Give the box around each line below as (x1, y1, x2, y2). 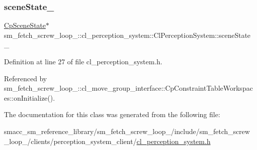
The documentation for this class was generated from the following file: (4, 109, 220, 120)
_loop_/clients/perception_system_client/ (4, 136, 137, 146)
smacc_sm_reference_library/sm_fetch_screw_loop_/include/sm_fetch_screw (4, 126, 250, 136)
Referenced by (4, 73, 47, 83)
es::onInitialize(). (4, 92, 55, 103)
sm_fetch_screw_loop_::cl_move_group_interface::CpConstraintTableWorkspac (4, 83, 253, 93)
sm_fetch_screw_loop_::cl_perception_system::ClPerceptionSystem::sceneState (4, 29, 251, 40)
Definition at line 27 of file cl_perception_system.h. (4, 56, 163, 66)
